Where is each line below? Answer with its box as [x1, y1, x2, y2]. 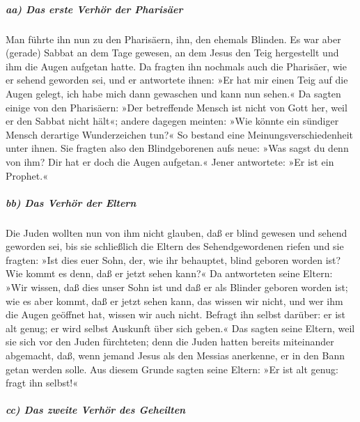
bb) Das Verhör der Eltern [6, 195, 136, 210]
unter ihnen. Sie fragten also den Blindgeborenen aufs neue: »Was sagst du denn [6, 141, 349, 155]
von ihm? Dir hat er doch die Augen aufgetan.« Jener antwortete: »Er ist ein [6, 154, 334, 169]
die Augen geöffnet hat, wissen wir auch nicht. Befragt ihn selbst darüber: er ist [6, 307, 346, 322]
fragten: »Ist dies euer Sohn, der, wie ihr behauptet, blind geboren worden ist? [6, 252, 341, 267]
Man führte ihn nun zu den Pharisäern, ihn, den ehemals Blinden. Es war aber [6, 31, 341, 46]
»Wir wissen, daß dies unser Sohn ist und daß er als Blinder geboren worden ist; [6, 280, 348, 295]
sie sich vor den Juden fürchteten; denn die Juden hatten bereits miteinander [6, 334, 334, 349]
